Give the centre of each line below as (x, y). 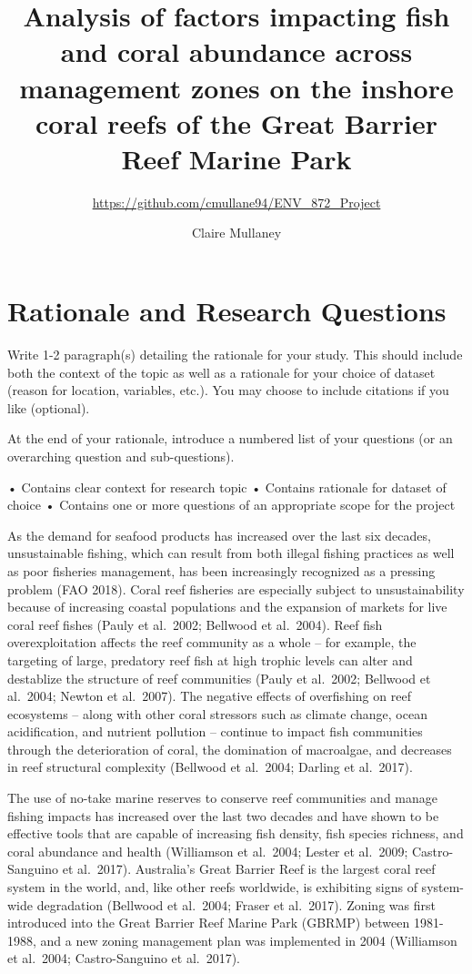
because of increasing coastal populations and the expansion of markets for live (227, 607)
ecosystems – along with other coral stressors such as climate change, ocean (217, 713)
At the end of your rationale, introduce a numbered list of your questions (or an (230, 438)
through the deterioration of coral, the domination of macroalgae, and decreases (230, 749)
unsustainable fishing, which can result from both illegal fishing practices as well (231, 553)
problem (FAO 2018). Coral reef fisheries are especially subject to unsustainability (236, 588)
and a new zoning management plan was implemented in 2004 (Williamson (249, 940)
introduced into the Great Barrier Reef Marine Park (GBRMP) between (209, 923)
